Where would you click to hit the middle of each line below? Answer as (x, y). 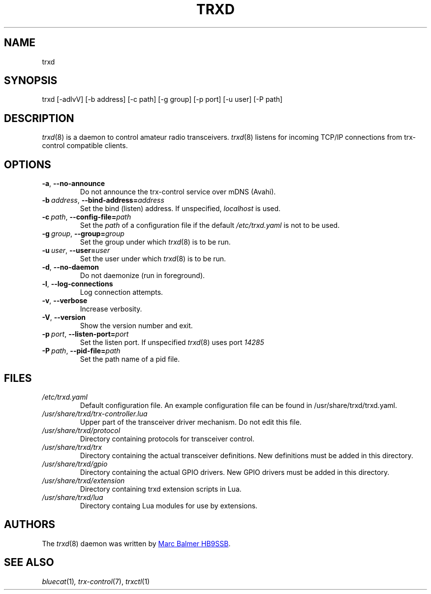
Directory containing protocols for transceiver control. (167, 438)
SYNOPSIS (31, 81)
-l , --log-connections (77, 284)
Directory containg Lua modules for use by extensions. (169, 505)
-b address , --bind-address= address (103, 200)
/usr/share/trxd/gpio (75, 464)
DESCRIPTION (39, 118)
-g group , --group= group (83, 234)
